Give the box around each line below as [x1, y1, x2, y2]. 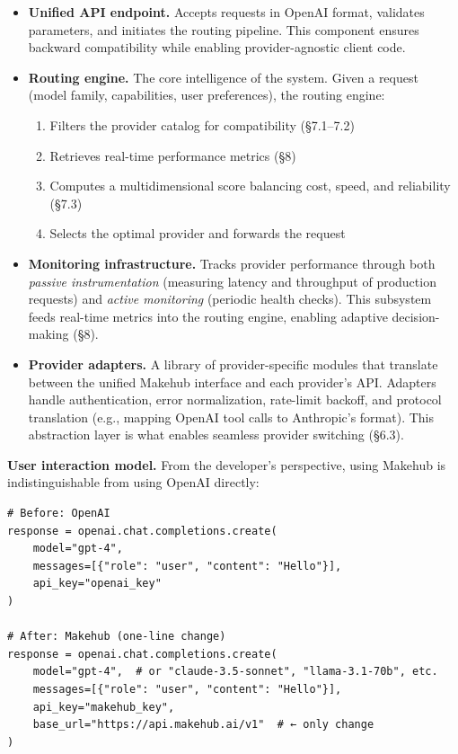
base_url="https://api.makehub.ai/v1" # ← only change [32, 718, 374, 732]
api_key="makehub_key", [32, 700, 175, 714]
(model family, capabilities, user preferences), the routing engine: [28, 85, 385, 104]
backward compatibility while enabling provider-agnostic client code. [28, 38, 406, 57]
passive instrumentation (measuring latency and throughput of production [28, 271, 436, 290]
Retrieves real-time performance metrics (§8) [49, 146, 296, 164]
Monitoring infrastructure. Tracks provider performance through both [28, 253, 436, 272]
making [28, 324, 69, 343]
